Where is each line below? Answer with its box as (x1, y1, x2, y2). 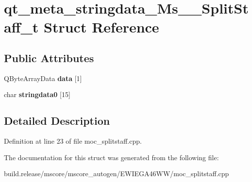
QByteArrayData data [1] (4, 73, 82, 83)
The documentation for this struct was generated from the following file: (4, 152, 219, 162)
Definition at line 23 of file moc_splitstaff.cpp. (4, 136, 142, 146)
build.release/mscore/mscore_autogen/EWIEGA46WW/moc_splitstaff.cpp (4, 168, 229, 179)
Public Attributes (4, 50, 94, 65)
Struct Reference (44, 17, 159, 37)
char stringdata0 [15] (4, 89, 70, 99)
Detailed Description (4, 113, 110, 128)
